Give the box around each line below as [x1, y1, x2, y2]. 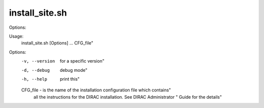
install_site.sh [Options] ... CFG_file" [21, 40, 94, 46]
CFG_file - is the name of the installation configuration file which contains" [21, 87, 171, 93]
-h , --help [21, 76, 47, 82]
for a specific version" [60, 58, 105, 64]
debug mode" [60, 67, 88, 73]
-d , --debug [21, 67, 50, 73]
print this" [60, 76, 80, 82]
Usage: [9, 33, 24, 39]
